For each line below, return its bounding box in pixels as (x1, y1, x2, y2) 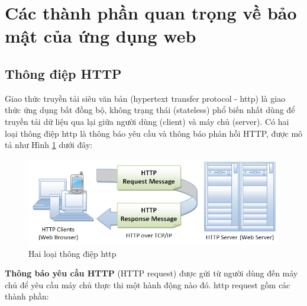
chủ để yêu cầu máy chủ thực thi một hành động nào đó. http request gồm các (5, 278, 290, 291)
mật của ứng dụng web (5, 24, 196, 48)
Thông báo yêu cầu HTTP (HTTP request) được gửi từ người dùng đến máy (5, 267, 298, 279)
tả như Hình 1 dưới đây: (5, 138, 93, 151)
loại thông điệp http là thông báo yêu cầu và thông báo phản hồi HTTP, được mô (5, 127, 303, 139)
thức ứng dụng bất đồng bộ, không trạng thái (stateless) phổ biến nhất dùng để (5, 104, 295, 116)
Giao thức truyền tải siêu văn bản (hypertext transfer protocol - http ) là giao (5, 92, 286, 104)
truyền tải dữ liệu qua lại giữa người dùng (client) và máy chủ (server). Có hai (5, 115, 289, 127)
